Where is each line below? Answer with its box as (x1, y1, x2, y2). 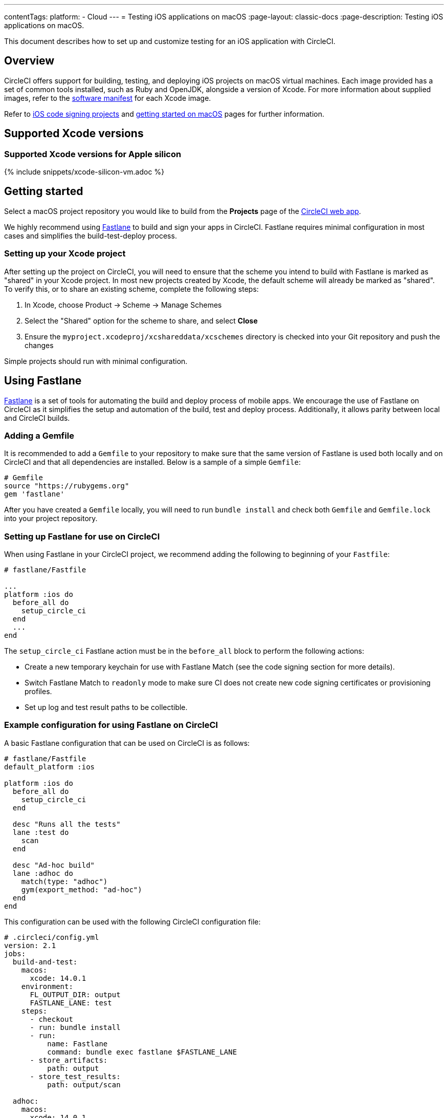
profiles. (25, 687, 52, 696)
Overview (4, 54, 55, 68)
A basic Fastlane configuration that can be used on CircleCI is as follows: (4, 738, 250, 747)
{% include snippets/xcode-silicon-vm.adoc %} (4, 167, 165, 177)
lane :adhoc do (12, 869, 73, 877)
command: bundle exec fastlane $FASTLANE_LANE (47, 1047, 237, 1056)
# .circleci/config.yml (4, 933, 99, 941)
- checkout (30, 1015, 73, 1023)
